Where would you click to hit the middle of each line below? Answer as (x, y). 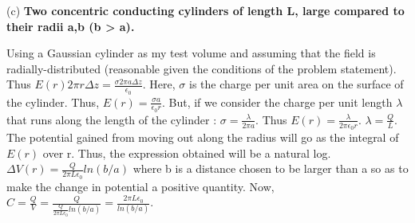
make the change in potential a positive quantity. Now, (140, 186)
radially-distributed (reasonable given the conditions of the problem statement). (202, 68)
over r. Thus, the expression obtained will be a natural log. (187, 153)
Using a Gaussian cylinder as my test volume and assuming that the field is (191, 53)
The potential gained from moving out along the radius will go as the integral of (203, 137)
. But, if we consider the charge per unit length (277, 102)
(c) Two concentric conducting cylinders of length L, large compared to (206, 10)
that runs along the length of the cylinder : (112, 119)
